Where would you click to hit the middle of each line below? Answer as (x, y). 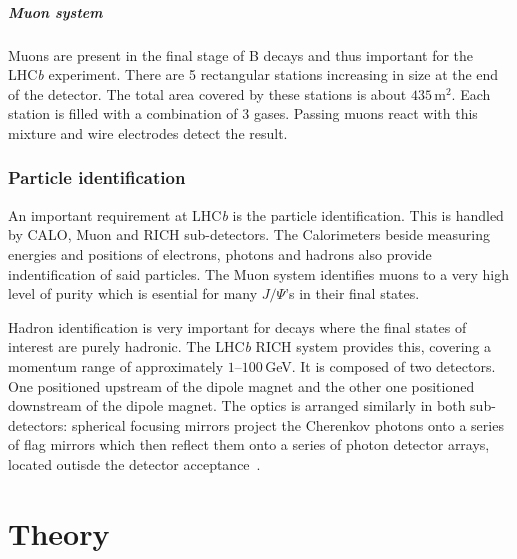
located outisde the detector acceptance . (134, 463)
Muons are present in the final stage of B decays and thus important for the (241, 54)
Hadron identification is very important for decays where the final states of (237, 326)
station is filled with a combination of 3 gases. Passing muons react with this (243, 113)
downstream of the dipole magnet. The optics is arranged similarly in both (237, 405)
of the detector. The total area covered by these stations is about (207, 93)
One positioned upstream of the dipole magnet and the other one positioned (241, 385)
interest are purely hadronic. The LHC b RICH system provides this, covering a (250, 346)
